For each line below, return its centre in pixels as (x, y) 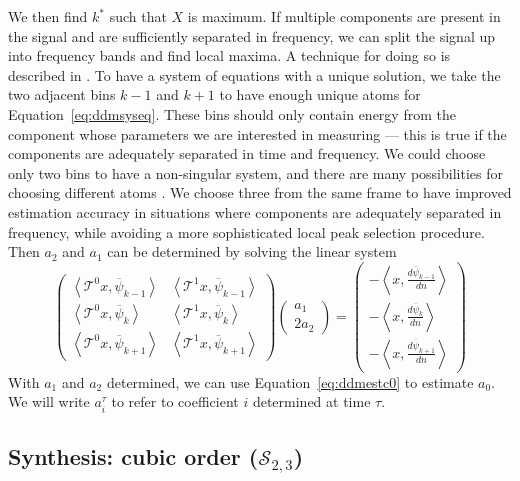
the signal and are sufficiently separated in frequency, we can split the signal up (252, 35)
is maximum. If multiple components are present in (344, 16)
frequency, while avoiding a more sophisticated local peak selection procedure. (246, 231)
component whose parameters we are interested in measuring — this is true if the (257, 133)
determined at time (311, 401)
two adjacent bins (62, 94)
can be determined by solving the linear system (252, 251)
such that (138, 16)
